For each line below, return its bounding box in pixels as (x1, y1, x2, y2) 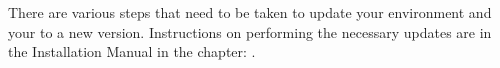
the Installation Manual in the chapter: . (8, 41, 256, 62)
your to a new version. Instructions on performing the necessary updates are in (8, 21, 492, 42)
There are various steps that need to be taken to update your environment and (8, 2, 492, 22)
